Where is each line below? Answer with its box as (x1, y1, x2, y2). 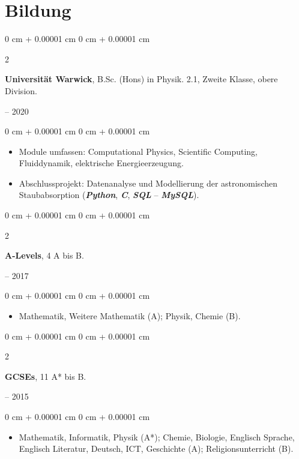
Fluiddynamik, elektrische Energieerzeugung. (19, 157, 184, 169)
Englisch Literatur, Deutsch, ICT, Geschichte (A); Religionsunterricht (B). (19, 442, 294, 455)
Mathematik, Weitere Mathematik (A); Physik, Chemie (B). (19, 310, 241, 322)
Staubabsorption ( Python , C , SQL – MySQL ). (19, 188, 199, 201)
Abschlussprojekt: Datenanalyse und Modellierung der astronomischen (19, 176, 277, 189)
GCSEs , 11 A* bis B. (5, 370, 86, 382)
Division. (5, 84, 37, 97)
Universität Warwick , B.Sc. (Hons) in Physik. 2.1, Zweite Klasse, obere (5, 73, 278, 85)
